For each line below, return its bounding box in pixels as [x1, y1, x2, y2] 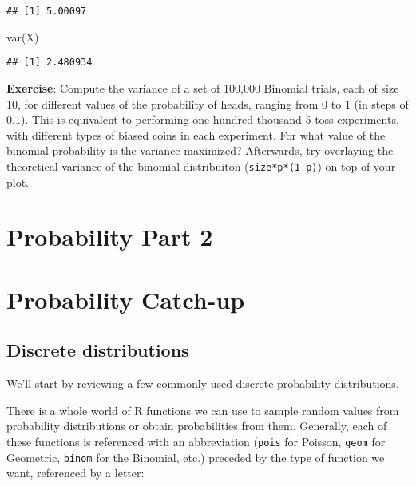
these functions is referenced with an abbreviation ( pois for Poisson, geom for [6, 433, 386, 449]
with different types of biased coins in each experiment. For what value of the [6, 126, 386, 143]
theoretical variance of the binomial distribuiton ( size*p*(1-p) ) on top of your [6, 157, 396, 174]
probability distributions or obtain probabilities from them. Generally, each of [6, 417, 387, 434]
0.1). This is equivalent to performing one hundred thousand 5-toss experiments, [6, 111, 399, 128]
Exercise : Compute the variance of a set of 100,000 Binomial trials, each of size [6, 79, 399, 96]
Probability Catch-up [6, 283, 245, 315]
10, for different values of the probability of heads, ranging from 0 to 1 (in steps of [6, 95, 409, 112]
